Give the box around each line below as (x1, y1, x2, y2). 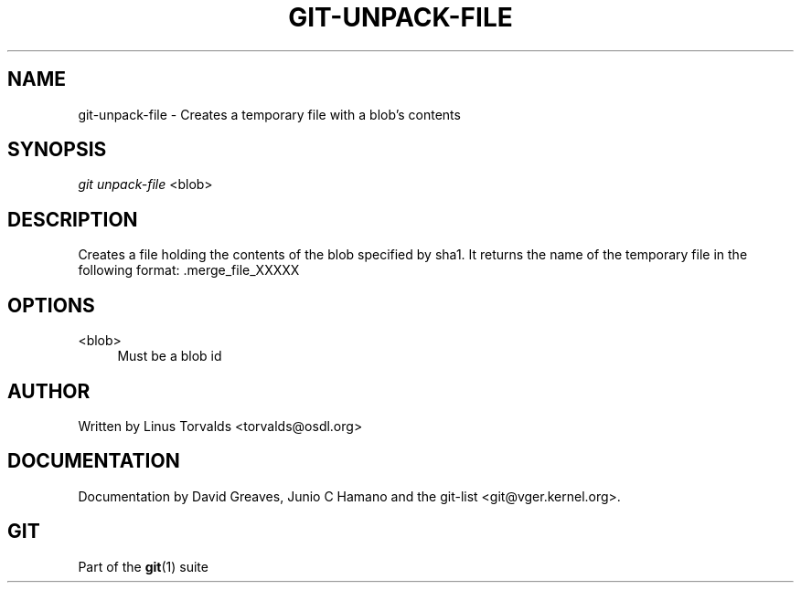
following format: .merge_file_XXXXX (78, 262, 300, 279)
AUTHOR (7, 379, 91, 403)
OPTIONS (7, 293, 95, 317)
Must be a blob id (117, 348, 222, 364)
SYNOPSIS (7, 138, 107, 162)
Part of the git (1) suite (78, 558, 208, 574)
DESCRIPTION (7, 207, 138, 231)
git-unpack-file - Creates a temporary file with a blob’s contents (78, 106, 461, 122)
